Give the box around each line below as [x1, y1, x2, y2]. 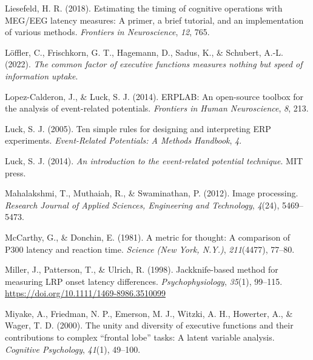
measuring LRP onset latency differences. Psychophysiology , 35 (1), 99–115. [5, 275, 283, 287]
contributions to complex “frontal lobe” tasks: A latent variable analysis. [5, 331, 275, 344]
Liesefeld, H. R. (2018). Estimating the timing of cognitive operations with [5, 2, 283, 14]
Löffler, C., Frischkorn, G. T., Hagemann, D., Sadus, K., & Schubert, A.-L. [5, 45, 283, 58]
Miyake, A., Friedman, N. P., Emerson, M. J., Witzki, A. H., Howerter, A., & [5, 307, 293, 319]
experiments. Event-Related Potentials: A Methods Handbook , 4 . [5, 134, 242, 147]
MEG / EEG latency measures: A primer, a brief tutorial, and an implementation [5, 13, 304, 26]
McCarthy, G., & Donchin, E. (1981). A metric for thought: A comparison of [5, 230, 291, 243]
